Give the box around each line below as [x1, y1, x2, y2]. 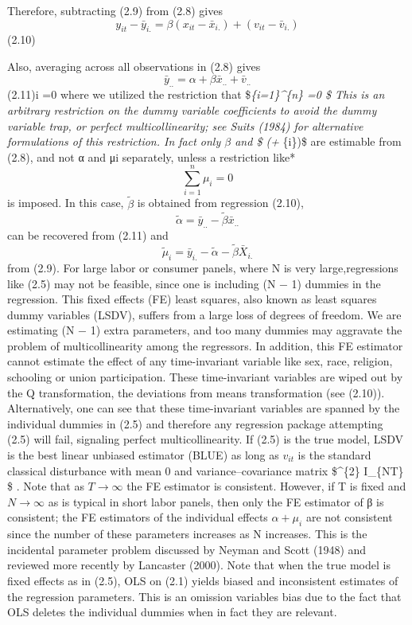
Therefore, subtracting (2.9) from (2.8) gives [7, 2, 223, 18]
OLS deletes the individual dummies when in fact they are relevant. [7, 604, 337, 620]
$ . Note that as [7, 478, 84, 494]
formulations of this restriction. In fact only [7, 133, 221, 150]
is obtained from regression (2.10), [137, 194, 304, 211]
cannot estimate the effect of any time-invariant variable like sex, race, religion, [7, 353, 393, 369]
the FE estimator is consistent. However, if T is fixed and [126, 478, 406, 494]
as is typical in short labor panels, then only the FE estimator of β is [48, 493, 384, 510]
